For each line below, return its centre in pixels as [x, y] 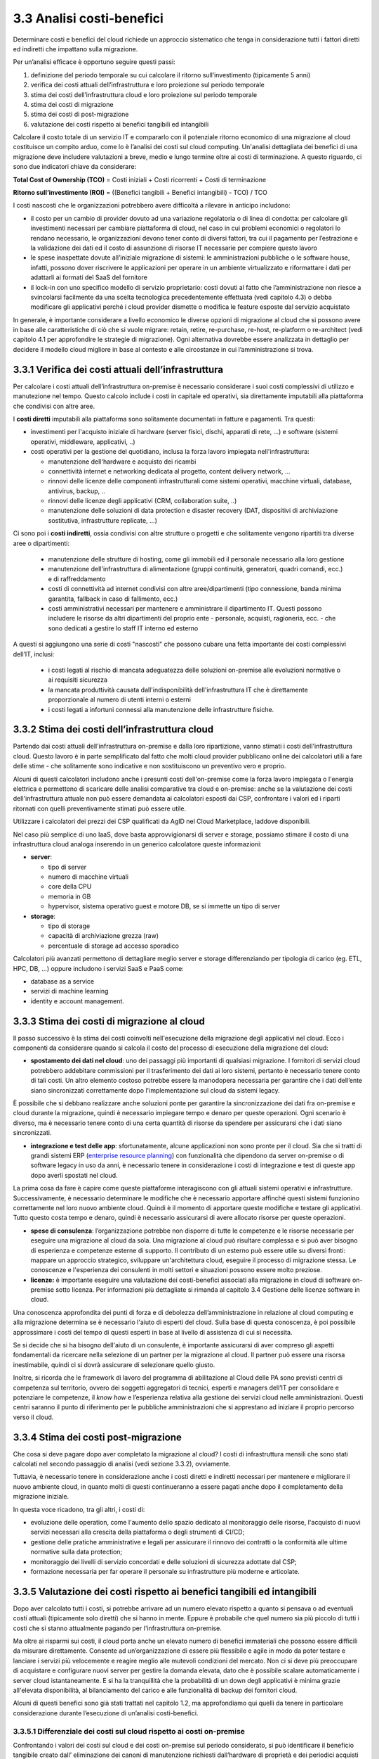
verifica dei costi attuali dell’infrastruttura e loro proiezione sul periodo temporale [147, 85]
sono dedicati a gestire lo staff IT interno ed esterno [123, 628]
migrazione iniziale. [41, 1497]
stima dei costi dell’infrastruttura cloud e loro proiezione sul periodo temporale [144, 94]
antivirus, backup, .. [77, 491]
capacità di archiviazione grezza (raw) [104, 936]
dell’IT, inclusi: [34, 654]
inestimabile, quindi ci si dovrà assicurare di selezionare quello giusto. [114, 1364]
